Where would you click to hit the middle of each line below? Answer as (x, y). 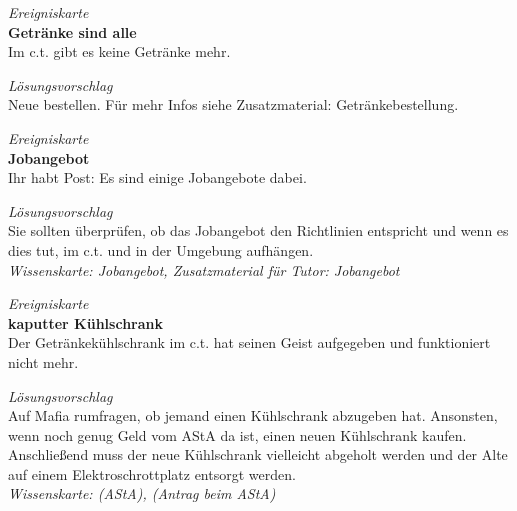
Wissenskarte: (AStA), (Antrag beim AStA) (142, 493)
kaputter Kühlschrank (85, 322)
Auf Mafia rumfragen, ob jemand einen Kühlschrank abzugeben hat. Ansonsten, (253, 415)
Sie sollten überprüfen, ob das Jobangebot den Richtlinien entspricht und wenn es (258, 230)
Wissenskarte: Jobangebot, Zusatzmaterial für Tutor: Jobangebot (204, 269)
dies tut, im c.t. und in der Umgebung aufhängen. (161, 249)
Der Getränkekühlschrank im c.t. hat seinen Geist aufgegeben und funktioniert (249, 342)
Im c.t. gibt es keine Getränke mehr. (119, 51)
